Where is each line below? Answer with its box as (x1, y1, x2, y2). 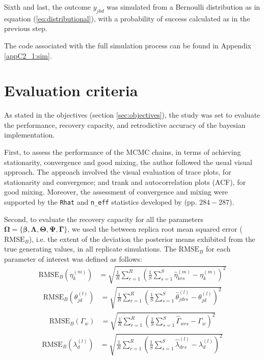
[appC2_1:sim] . (4, 50, 52, 61)
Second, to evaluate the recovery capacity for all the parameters (4, 213, 203, 224)
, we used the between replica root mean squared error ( (67, 224, 243, 234)
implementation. (4, 129, 55, 140)
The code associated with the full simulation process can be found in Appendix (4, 40, 251, 50)
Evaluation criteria (4, 80, 138, 101)
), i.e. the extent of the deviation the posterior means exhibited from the (29, 233, 255, 244)
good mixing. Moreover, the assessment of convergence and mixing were (4, 186, 228, 197)
